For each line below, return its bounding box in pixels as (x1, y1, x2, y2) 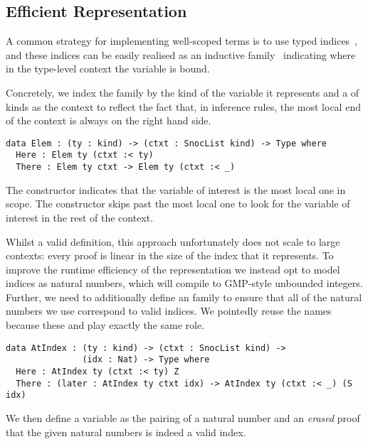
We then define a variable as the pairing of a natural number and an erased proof (6, 410, 360, 425)
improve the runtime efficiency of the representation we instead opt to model (6, 261, 340, 276)
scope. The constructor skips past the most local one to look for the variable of (6, 196, 350, 211)
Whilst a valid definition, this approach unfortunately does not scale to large (6, 234, 340, 249)
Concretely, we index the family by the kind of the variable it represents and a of (6, 85, 359, 99)
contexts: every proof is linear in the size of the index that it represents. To (6, 248, 334, 263)
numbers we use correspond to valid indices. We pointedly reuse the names (6, 303, 332, 318)
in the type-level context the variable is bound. (6, 61, 210, 76)
